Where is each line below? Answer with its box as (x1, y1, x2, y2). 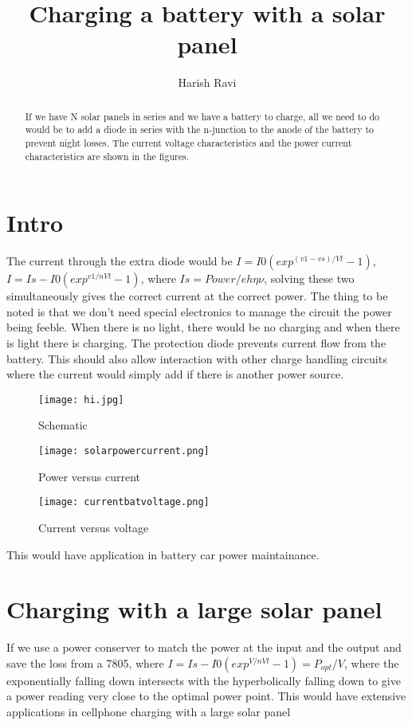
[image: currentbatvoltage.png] (38, 496, 210, 508)
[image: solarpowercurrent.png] (38, 445, 210, 457)
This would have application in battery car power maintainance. (6, 546, 320, 562)
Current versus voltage (38, 519, 149, 535)
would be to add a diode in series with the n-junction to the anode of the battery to (25, 123, 374, 136)
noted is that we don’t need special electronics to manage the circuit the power (6, 303, 392, 319)
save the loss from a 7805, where (6, 654, 164, 671)
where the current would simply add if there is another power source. (6, 366, 344, 382)
